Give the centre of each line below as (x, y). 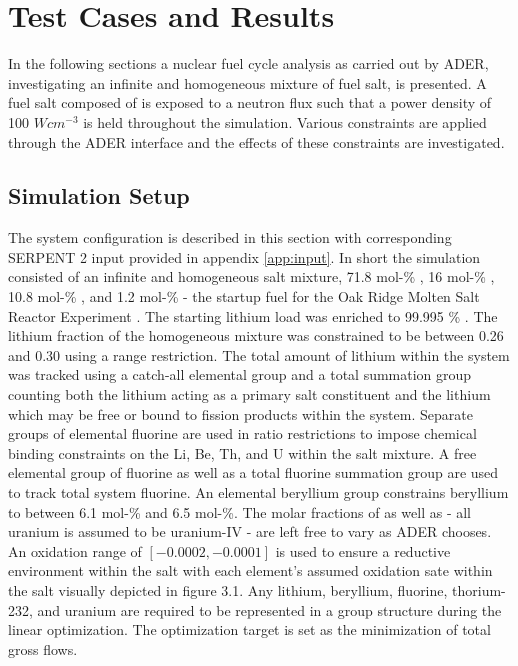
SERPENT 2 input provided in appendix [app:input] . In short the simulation (244, 256)
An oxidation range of (75, 550)
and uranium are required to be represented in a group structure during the (269, 609)
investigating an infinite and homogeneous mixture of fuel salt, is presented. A (247, 82)
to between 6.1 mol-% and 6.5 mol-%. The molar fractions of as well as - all (240, 511)
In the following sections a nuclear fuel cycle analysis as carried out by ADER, (248, 63)
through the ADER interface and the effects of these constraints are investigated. (256, 141)
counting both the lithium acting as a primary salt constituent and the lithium (249, 394)
